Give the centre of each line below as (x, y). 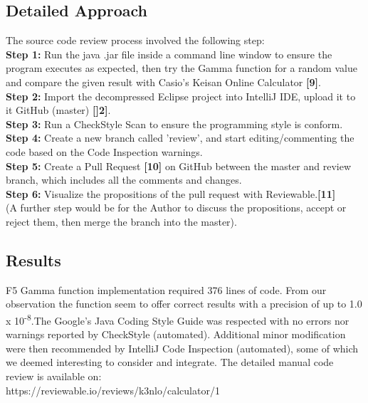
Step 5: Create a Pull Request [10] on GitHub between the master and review (179, 166)
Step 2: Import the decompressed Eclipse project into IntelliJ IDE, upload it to (181, 96)
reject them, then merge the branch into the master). (121, 221)
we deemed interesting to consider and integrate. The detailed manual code (170, 362)
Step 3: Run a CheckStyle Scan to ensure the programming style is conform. (174, 124)
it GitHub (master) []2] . (58, 110)
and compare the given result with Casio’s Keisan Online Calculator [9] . (163, 82)
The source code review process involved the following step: (135, 40)
